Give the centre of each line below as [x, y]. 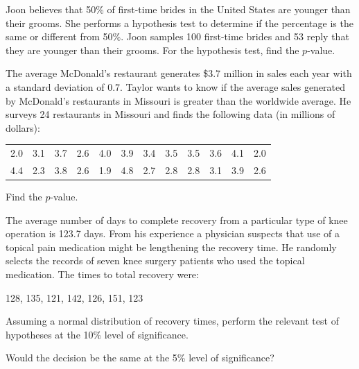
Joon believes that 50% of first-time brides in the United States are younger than [178, 9]
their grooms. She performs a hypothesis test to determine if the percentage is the [179, 23]
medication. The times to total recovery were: [102, 274]
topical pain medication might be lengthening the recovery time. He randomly [171, 247]
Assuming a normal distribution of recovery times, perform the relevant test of [172, 321]
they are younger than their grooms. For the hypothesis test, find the [152, 50]
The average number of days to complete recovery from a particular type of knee [177, 220]
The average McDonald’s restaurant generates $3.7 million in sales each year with [179, 73]
